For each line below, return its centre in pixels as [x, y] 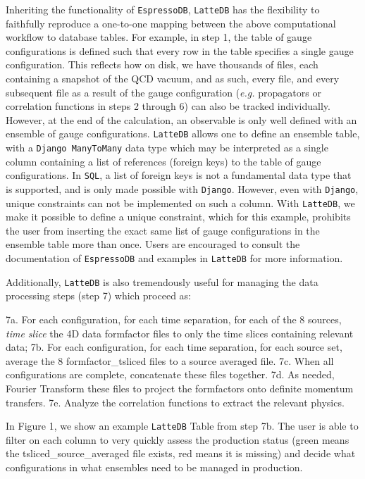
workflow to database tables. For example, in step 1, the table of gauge [159, 37]
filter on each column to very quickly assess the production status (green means [178, 439]
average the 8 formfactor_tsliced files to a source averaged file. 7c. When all [170, 360]
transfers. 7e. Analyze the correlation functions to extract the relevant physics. [175, 402]
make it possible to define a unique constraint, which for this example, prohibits [178, 217]
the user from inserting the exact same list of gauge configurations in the [163, 230]
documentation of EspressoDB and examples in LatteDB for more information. [174, 258]
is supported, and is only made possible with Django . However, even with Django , [182, 188]
